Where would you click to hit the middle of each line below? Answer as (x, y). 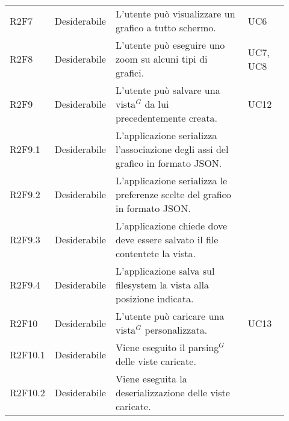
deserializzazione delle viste (172, 392)
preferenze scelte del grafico (173, 194)
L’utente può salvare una (168, 90)
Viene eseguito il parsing (167, 347)
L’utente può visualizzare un (175, 14)
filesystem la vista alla (162, 285)
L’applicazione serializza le (171, 180)
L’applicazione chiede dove (171, 226)
